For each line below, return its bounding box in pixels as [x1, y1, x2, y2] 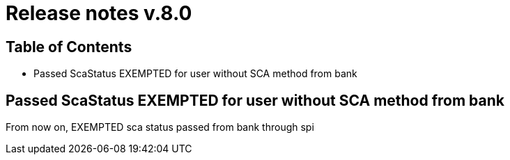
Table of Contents [6, 38, 132, 56]
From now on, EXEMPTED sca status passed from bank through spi [6, 121, 314, 134]
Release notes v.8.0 [6, 1, 192, 25]
